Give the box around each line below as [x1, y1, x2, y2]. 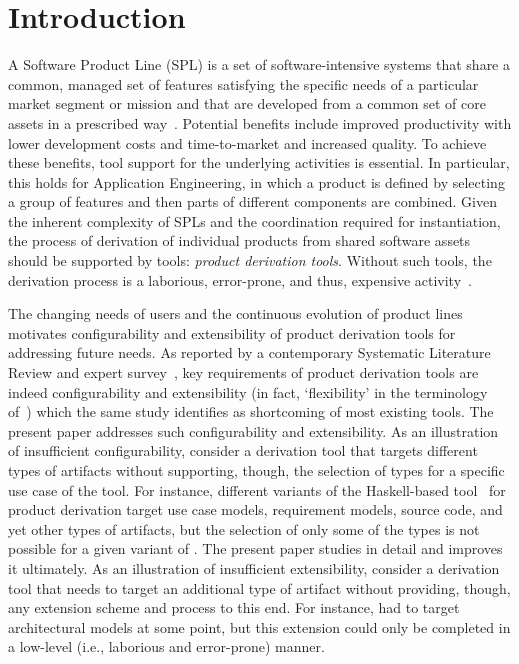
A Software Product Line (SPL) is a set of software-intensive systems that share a [8, 54, 510, 75]
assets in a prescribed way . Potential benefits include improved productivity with [8, 112, 512, 133]
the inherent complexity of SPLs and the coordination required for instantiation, [8, 210, 501, 231]
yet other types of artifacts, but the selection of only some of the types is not [8, 518, 480, 539]
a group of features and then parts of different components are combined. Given [8, 191, 497, 212]
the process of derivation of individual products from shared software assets [8, 230, 471, 251]
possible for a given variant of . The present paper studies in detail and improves [8, 538, 503, 559]
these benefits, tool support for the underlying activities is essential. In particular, [8, 152, 510, 173]
